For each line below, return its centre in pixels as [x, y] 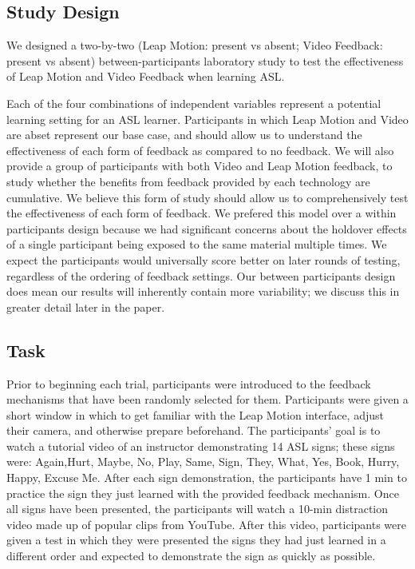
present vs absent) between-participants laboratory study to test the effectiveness [205, 60]
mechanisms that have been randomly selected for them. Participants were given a [207, 399]
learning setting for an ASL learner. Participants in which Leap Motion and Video [207, 119]
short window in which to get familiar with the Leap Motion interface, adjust [195, 414]
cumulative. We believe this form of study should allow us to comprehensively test [207, 197]
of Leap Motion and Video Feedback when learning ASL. [146, 76]
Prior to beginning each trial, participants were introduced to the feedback [189, 383]
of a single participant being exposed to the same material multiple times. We [197, 244]
